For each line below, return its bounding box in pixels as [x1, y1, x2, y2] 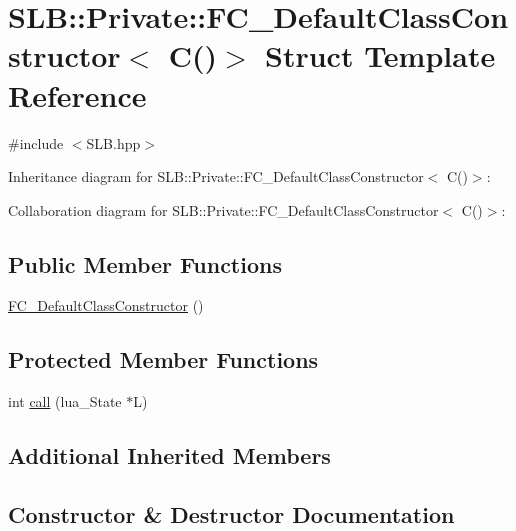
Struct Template [265, 35, 496, 76]
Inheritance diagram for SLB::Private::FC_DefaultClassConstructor [8, 166, 424, 187]
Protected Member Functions [8, 344, 319, 375]
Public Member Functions [8, 248, 282, 279]
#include [8, 132, 64, 153]
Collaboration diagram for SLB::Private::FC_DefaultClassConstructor [8, 199, 439, 220]
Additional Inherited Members [8, 440, 331, 471]
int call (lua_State [8, 391, 122, 412]
